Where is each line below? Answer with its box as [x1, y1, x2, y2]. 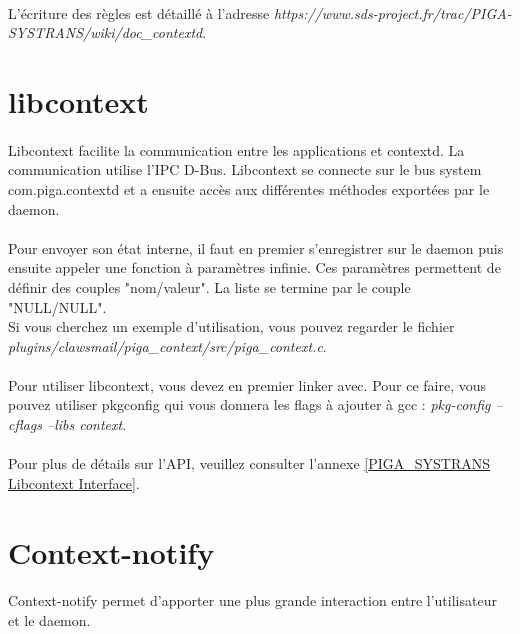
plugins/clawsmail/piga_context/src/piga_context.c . [8, 335, 327, 356]
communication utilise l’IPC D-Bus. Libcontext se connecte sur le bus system [8, 159, 482, 180]
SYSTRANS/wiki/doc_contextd [8, 22, 203, 43]
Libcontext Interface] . [8, 472, 140, 493]
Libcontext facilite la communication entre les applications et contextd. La [8, 139, 465, 160]
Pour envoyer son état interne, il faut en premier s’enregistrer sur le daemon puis [8, 237, 504, 258]
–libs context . [47, 414, 127, 435]
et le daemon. [8, 610, 91, 630]
